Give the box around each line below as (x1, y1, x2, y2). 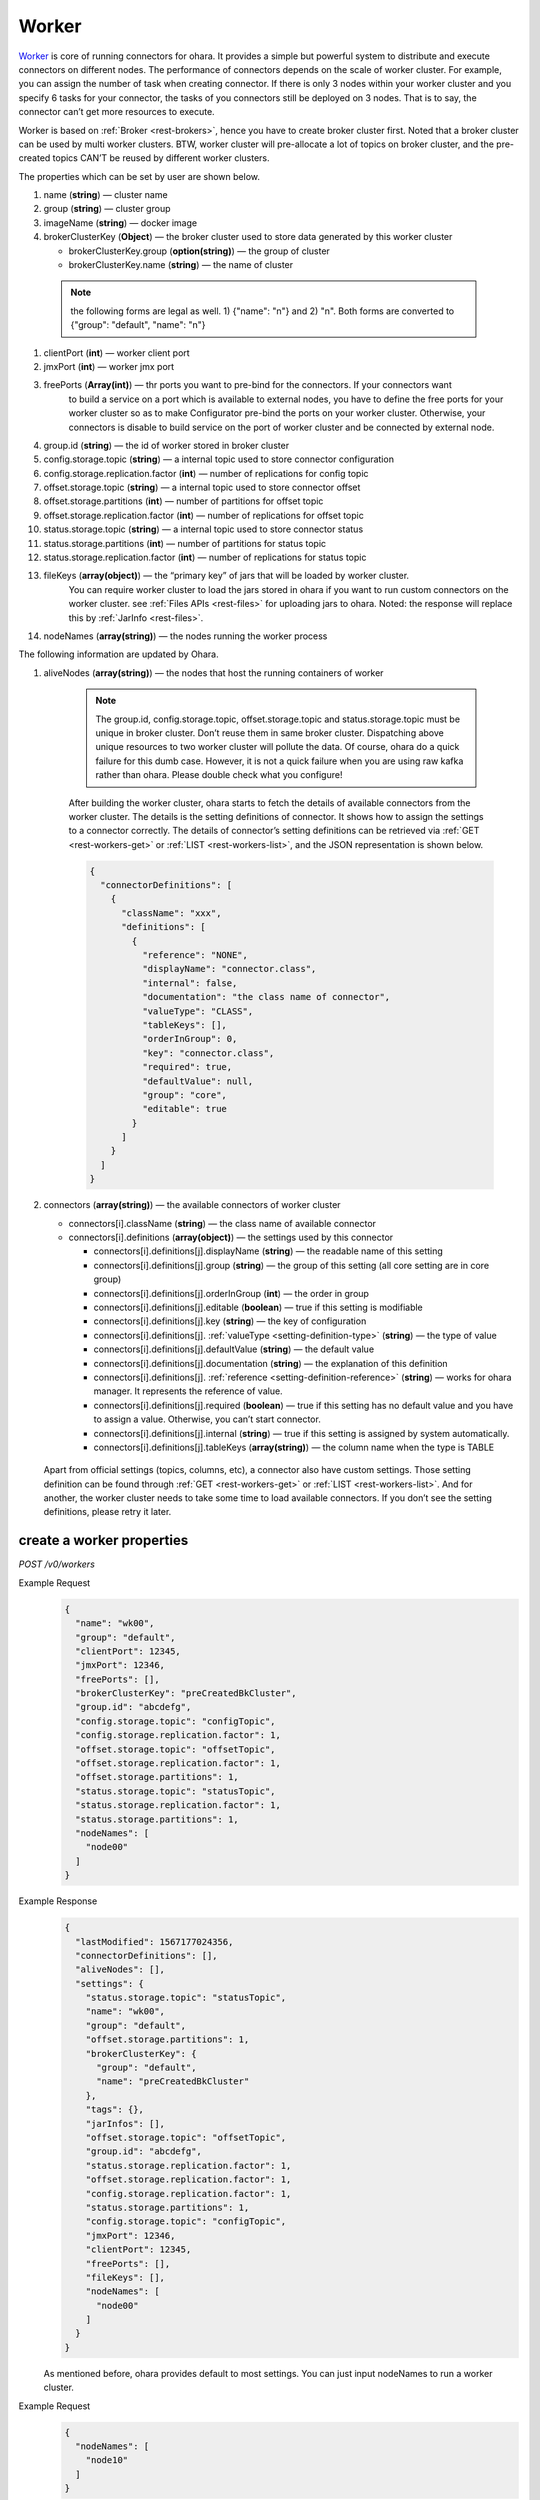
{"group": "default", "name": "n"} (70, 319, 206, 331)
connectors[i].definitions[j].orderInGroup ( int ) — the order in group (93, 1287, 370, 1299)
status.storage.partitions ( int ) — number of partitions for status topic (43, 537, 327, 549)
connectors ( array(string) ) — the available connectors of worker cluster (43, 1199, 341, 1211)
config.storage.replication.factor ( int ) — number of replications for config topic (43, 467, 369, 479)
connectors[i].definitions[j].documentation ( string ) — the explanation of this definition (93, 1357, 449, 1369)
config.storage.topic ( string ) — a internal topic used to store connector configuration (43, 453, 395, 465)
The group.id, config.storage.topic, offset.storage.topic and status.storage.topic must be (95, 713, 460, 725)
